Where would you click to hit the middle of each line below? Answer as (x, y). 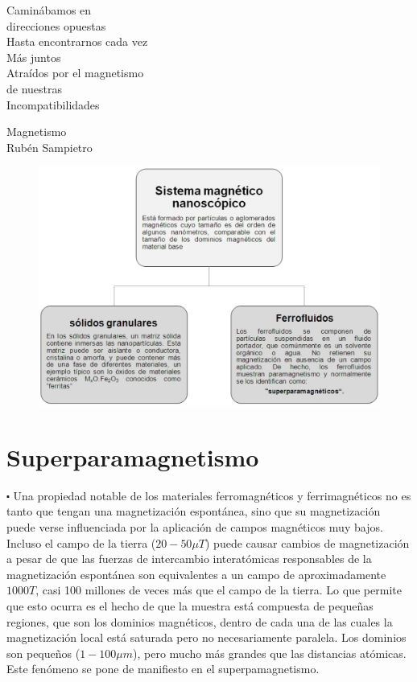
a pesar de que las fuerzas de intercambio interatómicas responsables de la (189, 559)
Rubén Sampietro (50, 147)
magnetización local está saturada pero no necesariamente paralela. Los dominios (206, 637)
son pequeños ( (43, 653)
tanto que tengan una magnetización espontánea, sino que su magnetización (194, 511)
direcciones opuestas (56, 25)
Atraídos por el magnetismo (75, 73)
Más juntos (34, 57)
